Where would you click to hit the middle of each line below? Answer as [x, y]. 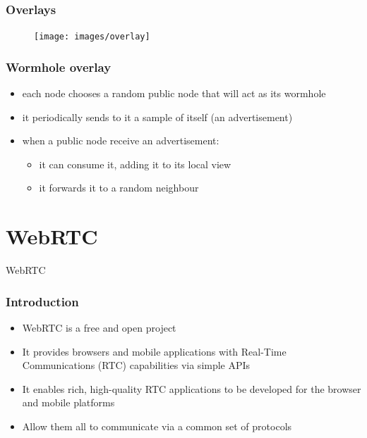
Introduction [42, 301]
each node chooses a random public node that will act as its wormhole [174, 93]
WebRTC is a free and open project [99, 327]
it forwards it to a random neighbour [119, 188]
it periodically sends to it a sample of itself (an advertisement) [157, 117]
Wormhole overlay [59, 67]
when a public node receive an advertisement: [121, 140]
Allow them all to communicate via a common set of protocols [157, 426]
